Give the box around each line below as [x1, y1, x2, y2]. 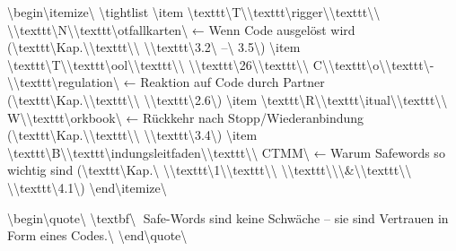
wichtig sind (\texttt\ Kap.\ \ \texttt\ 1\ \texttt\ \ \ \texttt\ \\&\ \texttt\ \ [7, 160, 412, 179]
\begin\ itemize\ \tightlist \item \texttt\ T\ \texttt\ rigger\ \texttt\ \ [7, 3, 381, 21]
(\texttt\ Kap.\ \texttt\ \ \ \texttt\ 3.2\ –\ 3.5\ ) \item [7, 38, 301, 56]
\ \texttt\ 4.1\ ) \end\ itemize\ [7, 177, 167, 196]
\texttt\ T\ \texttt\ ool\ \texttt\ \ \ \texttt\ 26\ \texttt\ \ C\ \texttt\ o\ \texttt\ [7, 55, 430, 74]
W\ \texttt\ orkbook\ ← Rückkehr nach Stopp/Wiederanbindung [7, 108, 364, 126]
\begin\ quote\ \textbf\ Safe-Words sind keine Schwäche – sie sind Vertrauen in [7, 208, 449, 227]
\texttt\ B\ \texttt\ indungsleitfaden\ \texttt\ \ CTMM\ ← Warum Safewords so [7, 143, 445, 161]
